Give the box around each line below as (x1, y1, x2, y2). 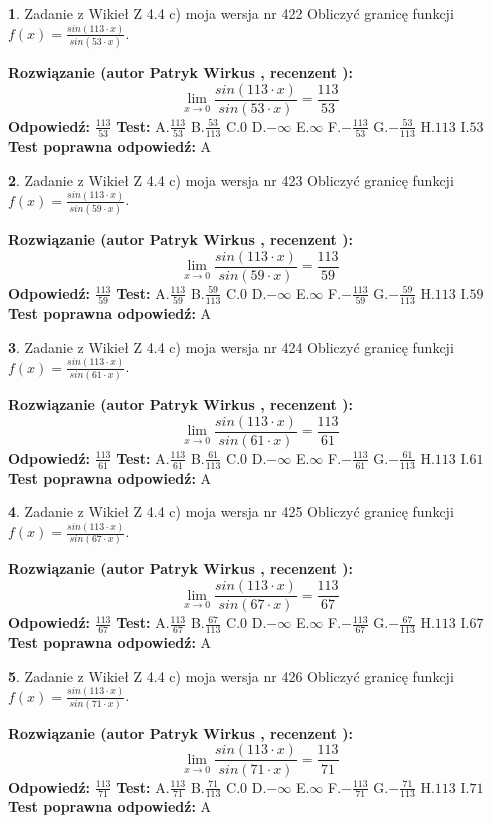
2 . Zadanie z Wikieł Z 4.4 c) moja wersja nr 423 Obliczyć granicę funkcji (8, 169, 454, 190)
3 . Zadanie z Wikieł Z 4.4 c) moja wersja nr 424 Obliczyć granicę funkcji (8, 336, 454, 357)
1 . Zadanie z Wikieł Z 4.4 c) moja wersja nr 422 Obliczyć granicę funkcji (8, 3, 454, 23)
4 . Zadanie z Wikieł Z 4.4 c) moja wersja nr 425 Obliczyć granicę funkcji (8, 501, 454, 522)
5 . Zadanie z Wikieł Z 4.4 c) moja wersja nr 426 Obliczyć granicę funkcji (8, 665, 454, 686)
